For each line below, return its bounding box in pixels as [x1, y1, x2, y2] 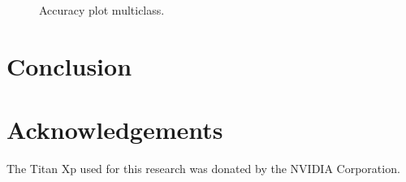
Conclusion [6, 49, 132, 82]
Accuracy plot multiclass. [39, 2, 165, 18]
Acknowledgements [6, 113, 223, 146]
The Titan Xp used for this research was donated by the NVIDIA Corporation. [6, 160, 400, 177]
